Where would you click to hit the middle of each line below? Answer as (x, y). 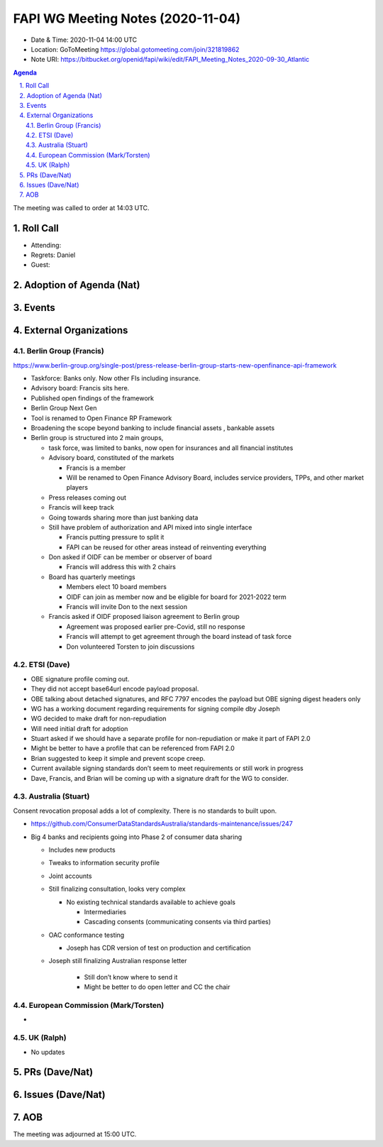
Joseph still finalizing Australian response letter (118, 961)
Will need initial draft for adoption (79, 728)
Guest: (40, 265)
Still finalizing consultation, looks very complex (117, 889)
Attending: (46, 245)
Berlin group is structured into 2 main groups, (97, 438)
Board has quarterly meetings (92, 577)
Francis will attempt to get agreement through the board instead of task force (179, 637)
